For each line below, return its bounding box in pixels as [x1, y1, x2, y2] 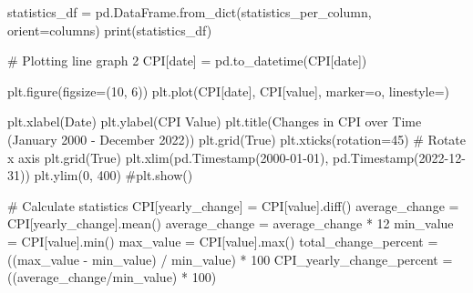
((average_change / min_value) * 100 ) [7, 268, 217, 287]
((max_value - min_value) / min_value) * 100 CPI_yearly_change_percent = [7, 249, 453, 268]
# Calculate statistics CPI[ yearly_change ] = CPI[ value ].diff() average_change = [7, 196, 459, 215]
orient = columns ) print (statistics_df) [7, 20, 212, 39]
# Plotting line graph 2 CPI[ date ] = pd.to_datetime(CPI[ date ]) [7, 51, 367, 70]
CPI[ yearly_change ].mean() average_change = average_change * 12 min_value [7, 214, 454, 233]
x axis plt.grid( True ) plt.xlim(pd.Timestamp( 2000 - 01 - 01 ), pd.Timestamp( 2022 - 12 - [7, 147, 466, 167]
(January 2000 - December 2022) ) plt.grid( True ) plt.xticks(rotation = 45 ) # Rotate [7, 129, 467, 148]
